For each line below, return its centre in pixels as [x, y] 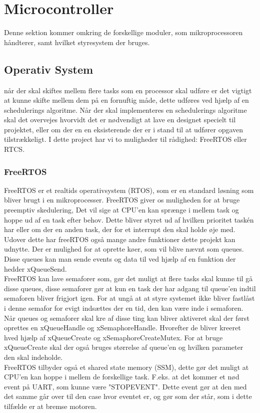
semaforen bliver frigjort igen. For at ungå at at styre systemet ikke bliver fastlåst [129, 298]
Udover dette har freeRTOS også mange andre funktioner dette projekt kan [120, 239]
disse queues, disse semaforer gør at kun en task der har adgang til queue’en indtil [130, 288]
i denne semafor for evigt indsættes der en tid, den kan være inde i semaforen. [124, 308]
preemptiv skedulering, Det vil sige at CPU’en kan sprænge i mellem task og [121, 210]
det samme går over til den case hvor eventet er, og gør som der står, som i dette [128, 396]
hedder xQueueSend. [35, 268]
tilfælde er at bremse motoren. [50, 406]
